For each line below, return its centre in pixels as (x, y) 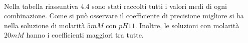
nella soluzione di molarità (45, 25)
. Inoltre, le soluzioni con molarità (187, 25)
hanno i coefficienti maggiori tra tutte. (85, 35)
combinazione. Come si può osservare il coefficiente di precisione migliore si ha (124, 16)
